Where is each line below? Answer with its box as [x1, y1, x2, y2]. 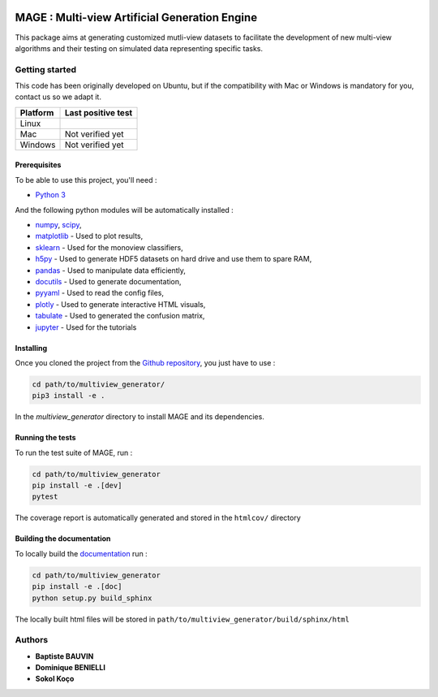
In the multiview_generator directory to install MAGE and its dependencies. [15, 412, 265, 422]
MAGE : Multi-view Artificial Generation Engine [15, 11, 258, 24]
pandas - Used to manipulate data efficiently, [35, 265, 187, 275]
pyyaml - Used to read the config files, [35, 288, 165, 298]
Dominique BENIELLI [35, 663, 105, 673]
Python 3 [35, 190, 67, 200]
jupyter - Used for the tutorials [35, 322, 137, 332]
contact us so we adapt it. [15, 92, 101, 102]
